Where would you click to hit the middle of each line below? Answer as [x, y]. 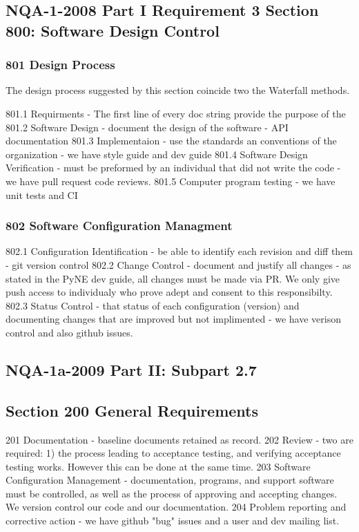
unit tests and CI [42, 194]
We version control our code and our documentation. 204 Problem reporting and [176, 507]
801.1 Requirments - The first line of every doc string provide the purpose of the [176, 113]
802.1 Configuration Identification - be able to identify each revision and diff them [179, 251]
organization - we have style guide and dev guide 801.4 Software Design [157, 154]
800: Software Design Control [113, 30]
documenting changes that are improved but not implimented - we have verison [173, 319]
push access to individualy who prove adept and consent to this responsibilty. [169, 292]
